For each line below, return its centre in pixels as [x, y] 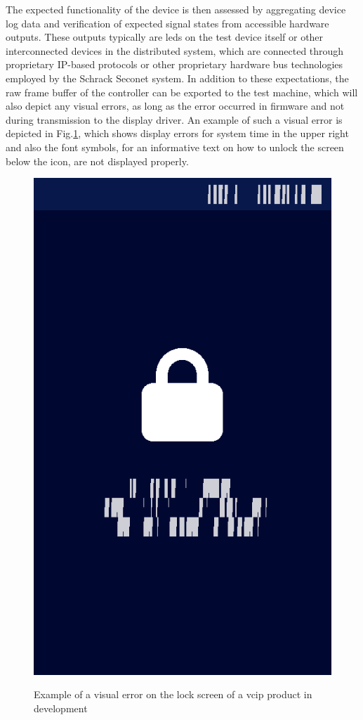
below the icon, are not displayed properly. [97, 161]
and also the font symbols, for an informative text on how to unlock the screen [175, 147]
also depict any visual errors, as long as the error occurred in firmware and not [175, 106]
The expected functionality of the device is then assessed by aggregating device [176, 9]
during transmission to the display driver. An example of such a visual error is [174, 119]
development [61, 708]
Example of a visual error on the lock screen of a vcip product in [173, 694]
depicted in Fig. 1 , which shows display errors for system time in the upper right [177, 133]
